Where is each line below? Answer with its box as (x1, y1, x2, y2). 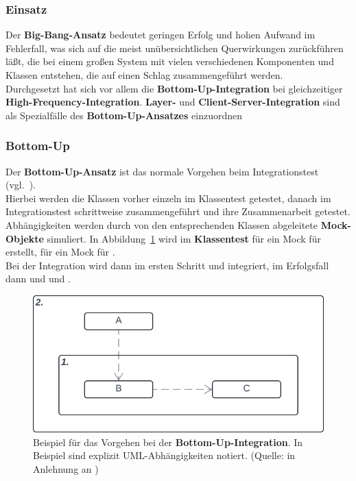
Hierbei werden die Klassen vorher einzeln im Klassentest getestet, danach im (5, 190, 331, 205)
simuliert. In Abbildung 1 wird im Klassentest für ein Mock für (47, 231, 321, 245)
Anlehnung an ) (33, 461, 99, 476)
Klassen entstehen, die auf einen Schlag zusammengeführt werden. (5, 68, 283, 82)
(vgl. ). (5, 177, 36, 192)
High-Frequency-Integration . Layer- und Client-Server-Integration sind (5, 95, 340, 109)
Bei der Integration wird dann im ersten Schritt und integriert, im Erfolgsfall (5, 258, 329, 272)
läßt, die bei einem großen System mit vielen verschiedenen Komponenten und (5, 54, 334, 69)
